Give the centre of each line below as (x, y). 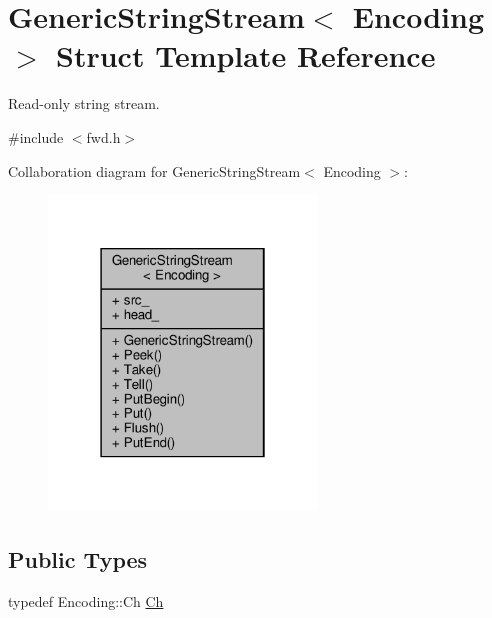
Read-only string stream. (84, 103)
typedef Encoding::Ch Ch (86, 600)
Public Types (78, 559)
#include (36, 136)
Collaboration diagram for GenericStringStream (154, 170)
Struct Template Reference (246, 55)
